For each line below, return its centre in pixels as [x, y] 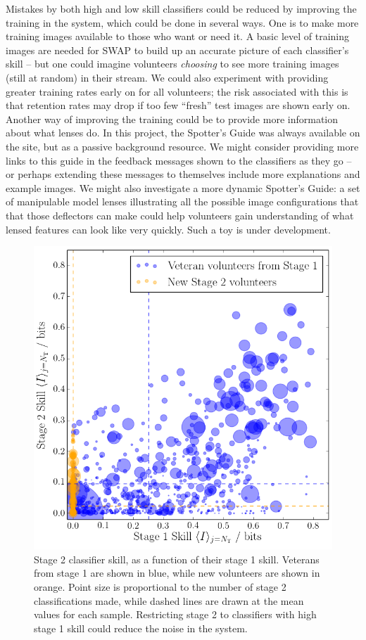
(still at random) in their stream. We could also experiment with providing [167, 77]
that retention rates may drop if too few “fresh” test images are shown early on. [178, 105]
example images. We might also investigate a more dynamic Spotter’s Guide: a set [183, 187]
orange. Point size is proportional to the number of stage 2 [160, 587]
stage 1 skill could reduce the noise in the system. [141, 628]
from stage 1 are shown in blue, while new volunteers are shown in [177, 573]
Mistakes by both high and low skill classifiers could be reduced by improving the [181, 8]
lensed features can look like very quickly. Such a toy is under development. [168, 229]
